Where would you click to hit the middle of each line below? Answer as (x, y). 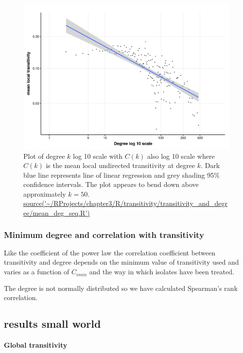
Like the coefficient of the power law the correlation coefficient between (110, 252)
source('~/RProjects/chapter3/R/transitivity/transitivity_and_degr (126, 203)
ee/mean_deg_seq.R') (57, 213)
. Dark (210, 165)
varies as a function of (37, 272)
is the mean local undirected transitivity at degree (121, 165)
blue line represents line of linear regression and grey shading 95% (121, 175)
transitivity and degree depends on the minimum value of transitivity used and (121, 262)
